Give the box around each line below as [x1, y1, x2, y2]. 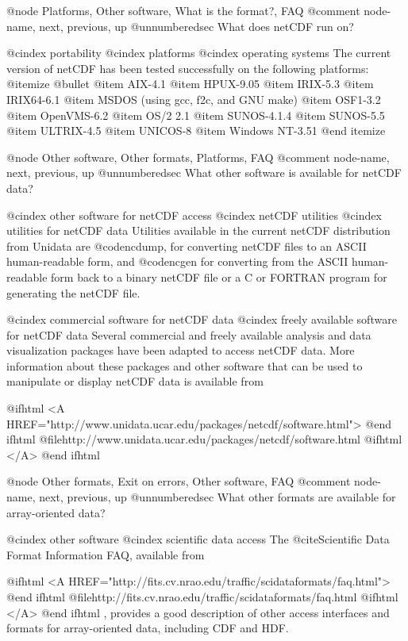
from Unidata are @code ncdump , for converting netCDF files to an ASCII [6, 237, 367, 254]
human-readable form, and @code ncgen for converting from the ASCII [6, 253, 348, 270]
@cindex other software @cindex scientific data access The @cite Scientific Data [6, 531, 390, 547]
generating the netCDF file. [6, 284, 140, 301]
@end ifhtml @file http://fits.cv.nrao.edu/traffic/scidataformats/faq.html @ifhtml [6, 589, 398, 605]
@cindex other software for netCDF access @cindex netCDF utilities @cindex [6, 206, 382, 223]
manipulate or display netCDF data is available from [6, 373, 264, 390]
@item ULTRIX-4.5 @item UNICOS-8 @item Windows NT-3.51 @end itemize [6, 122, 386, 139]
